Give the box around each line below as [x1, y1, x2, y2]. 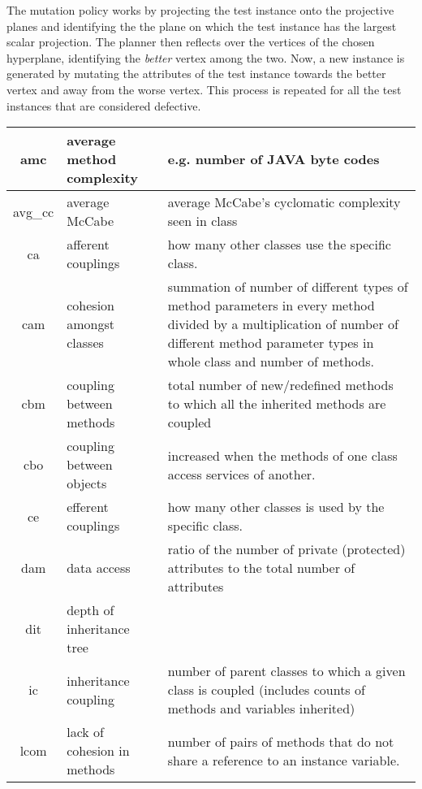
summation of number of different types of [167, 277, 408, 297]
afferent [67, 235, 110, 254]
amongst [67, 314, 114, 334]
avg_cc [13, 202, 54, 221]
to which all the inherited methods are [167, 394, 386, 414]
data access [67, 558, 131, 578]
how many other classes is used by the [167, 497, 385, 517]
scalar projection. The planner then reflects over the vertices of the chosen [6, 33, 375, 50]
